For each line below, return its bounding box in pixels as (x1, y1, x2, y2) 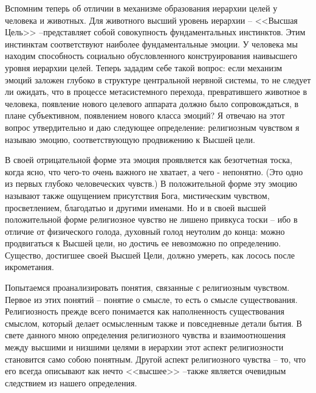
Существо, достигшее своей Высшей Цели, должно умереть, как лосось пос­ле (5, 248, 295, 261)
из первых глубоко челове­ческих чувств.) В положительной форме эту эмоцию (5, 177, 297, 190)
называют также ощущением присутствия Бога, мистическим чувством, (5, 189, 270, 201)
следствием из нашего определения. (5, 376, 137, 389)
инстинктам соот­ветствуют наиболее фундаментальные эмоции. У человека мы (5, 37, 298, 50)
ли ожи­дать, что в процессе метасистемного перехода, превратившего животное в (5, 85, 307, 98)
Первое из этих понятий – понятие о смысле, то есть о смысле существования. (5, 293, 298, 305)
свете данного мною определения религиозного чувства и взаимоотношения (5, 329, 286, 341)
